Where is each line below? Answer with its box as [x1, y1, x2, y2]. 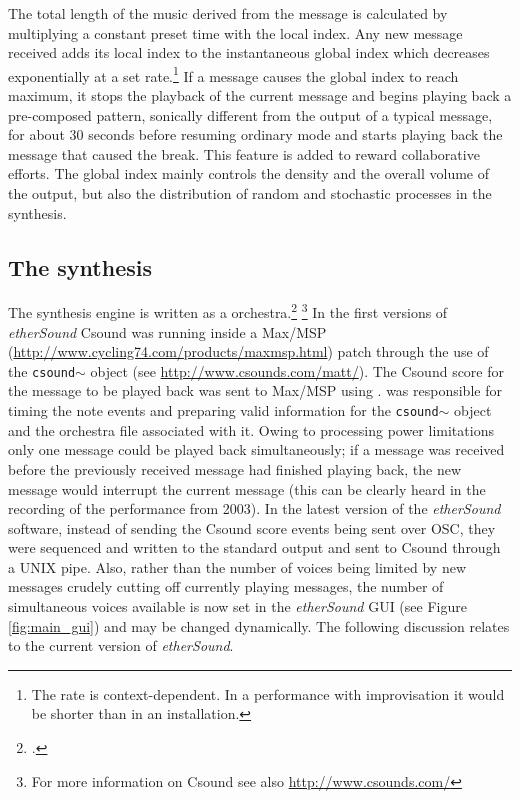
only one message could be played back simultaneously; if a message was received [8, 439, 505, 460]
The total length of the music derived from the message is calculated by [8, 3, 448, 23]
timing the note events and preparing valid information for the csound [8, 400, 439, 421]
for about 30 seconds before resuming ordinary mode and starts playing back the [8, 124, 503, 145]
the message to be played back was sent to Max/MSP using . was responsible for [8, 380, 502, 401]
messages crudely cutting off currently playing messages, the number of [8, 576, 444, 597]
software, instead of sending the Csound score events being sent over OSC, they [8, 517, 496, 538]
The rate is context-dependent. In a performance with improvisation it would [31, 683, 505, 704]
